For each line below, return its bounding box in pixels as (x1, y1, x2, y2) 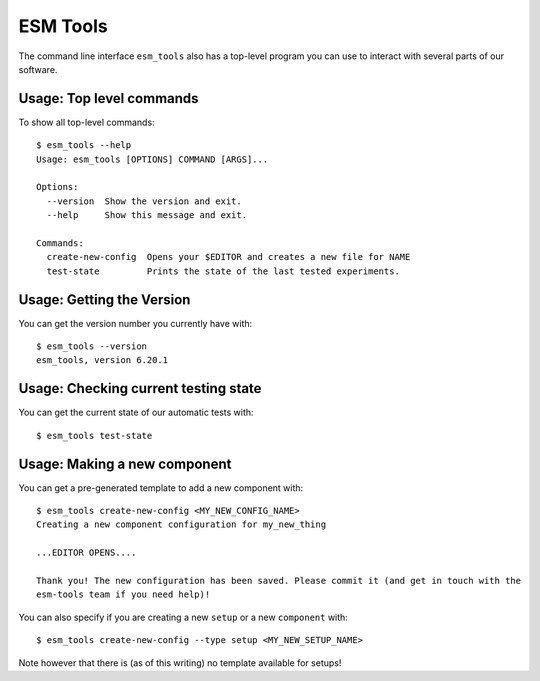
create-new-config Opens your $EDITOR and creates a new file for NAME (46, 251, 411, 263)
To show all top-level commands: (18, 116, 155, 128)
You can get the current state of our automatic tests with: (18, 406, 254, 419)
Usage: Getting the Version (18, 291, 191, 308)
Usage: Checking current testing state (18, 380, 262, 397)
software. (18, 63, 58, 75)
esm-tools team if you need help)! (36, 589, 211, 600)
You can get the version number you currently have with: (18, 317, 253, 329)
